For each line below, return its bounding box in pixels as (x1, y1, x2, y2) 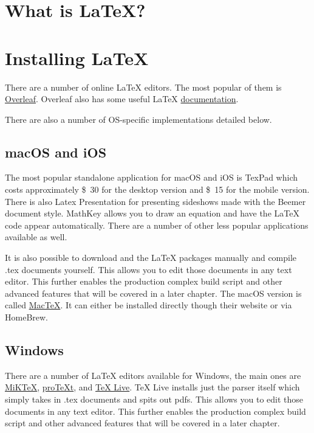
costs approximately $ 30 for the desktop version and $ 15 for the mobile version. (5, 183, 310, 196)
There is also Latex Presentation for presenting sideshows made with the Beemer (5, 195, 306, 207)
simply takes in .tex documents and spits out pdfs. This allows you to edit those (5, 393, 304, 405)
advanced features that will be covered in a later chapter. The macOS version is (5, 286, 302, 299)
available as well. (5, 230, 67, 243)
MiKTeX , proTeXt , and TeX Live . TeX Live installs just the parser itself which (5, 381, 300, 393)
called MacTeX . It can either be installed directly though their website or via (5, 299, 292, 311)
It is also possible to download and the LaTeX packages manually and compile (5, 251, 297, 264)
